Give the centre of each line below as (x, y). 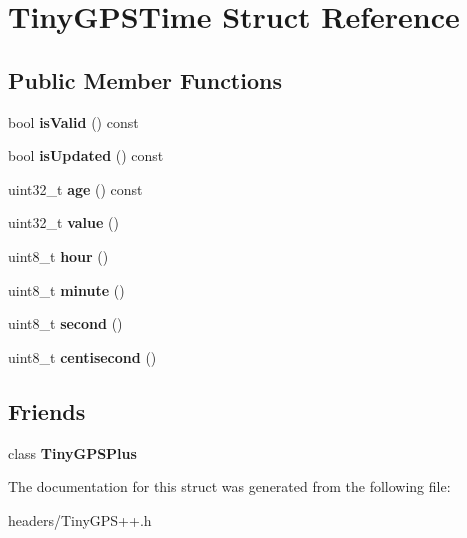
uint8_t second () (65, 323)
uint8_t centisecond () (82, 356)
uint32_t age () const (75, 188)
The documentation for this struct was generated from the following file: (229, 486)
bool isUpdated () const (86, 155)
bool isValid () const (73, 121)
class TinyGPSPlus (72, 452)
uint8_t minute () (66, 289)
